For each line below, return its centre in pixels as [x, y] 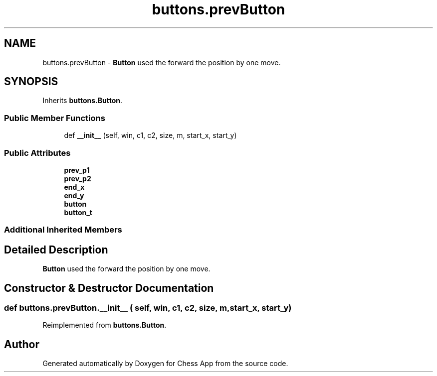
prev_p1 [77, 170]
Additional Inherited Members [63, 230]
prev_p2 [78, 178]
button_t [78, 212]
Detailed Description [56, 250]
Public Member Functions [55, 118]
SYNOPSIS [31, 82]
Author [22, 344]
